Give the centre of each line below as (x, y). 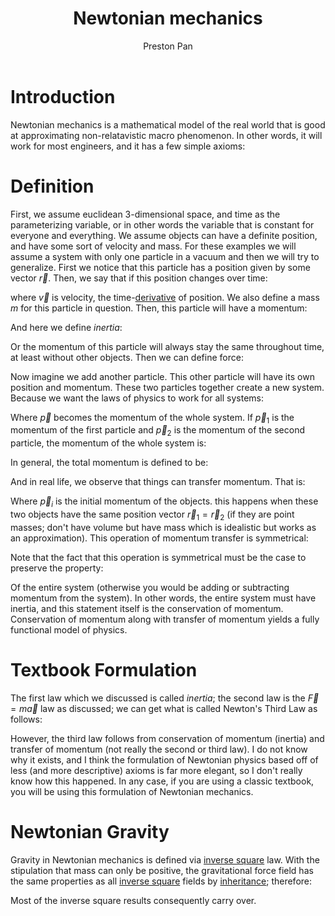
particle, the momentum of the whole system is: (108, 443)
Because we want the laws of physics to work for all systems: (137, 398)
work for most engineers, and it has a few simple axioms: (128, 146)
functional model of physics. (69, 629)
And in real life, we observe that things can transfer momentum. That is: (158, 482)
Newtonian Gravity (90, 831)
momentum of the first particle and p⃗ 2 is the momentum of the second (157, 431)
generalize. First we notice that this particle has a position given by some (160, 267)
